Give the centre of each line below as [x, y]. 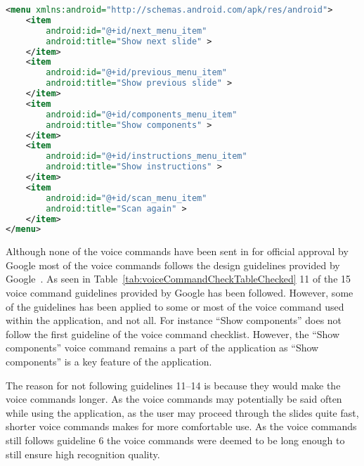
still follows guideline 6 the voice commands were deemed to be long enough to [175, 440]
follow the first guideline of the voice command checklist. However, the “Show [173, 334]
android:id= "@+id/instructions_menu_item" [147, 156]
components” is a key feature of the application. [109, 361]
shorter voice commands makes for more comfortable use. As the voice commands [181, 426]
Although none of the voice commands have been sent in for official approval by [177, 251]
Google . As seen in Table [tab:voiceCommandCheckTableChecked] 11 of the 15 [178, 279]
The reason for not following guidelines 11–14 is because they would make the [173, 385]
